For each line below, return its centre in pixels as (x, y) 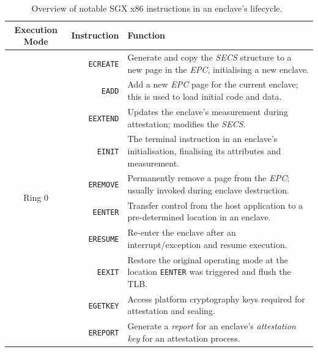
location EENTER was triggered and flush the (209, 271)
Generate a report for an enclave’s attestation (212, 326)
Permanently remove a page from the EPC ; (209, 178)
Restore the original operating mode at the (208, 259)
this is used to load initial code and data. (205, 96)
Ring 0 (36, 197)
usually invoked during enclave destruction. (208, 189)
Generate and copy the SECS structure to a (209, 57)
